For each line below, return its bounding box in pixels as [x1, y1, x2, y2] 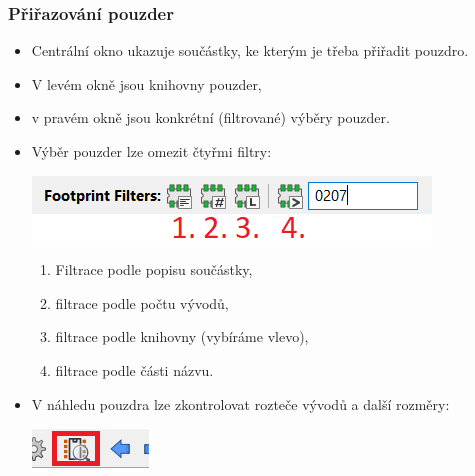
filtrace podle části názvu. [55, 359, 214, 380]
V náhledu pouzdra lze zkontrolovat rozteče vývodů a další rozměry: [31, 393, 450, 414]
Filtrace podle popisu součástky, [55, 259, 253, 280]
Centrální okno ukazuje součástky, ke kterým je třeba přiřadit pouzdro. [31, 40, 469, 61]
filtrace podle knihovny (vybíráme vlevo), [55, 326, 309, 347]
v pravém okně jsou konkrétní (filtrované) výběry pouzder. [31, 107, 390, 128]
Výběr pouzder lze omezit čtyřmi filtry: [31, 141, 272, 161]
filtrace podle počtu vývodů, [55, 292, 229, 313]
